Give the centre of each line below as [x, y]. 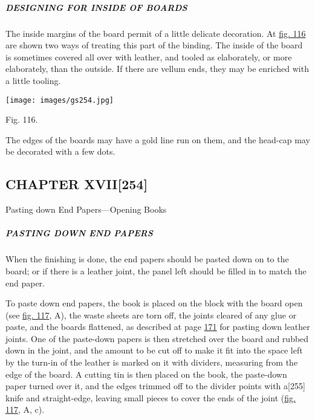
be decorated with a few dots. [60, 151]
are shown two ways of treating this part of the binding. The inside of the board [154, 45]
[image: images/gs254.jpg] [60, 100]
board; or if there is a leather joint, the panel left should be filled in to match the [156, 270]
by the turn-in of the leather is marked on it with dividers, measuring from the [152, 362]
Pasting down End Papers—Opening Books [86, 209]
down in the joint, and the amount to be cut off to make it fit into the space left [154, 350]
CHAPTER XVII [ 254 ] [77, 184]
